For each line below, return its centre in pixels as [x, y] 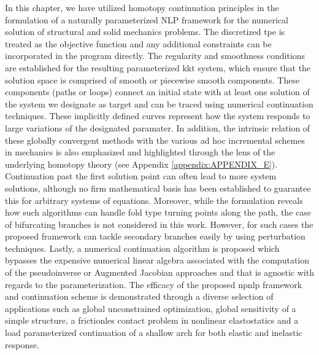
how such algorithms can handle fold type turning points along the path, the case [158, 212]
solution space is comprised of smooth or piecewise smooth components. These [152, 80]
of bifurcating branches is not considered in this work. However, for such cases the [159, 224]
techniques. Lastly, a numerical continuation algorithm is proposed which [142, 248]
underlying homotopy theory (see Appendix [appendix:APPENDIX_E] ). [141, 164]
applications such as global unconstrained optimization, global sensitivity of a [151, 308]
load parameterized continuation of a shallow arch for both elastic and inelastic [154, 333]
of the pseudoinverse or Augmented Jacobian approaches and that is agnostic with [159, 272]
